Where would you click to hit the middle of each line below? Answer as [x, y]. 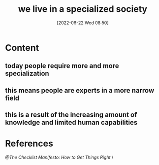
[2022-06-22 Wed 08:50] [82, 23]
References [29, 144]
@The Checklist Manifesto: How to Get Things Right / [59, 157]
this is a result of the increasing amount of [71, 115]
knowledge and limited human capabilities [71, 122]
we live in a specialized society [83, 9]
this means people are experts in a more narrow [80, 90]
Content [22, 48]
